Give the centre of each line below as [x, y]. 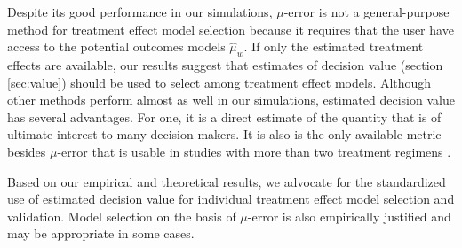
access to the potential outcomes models [116, 46]
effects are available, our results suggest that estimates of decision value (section [225, 64]
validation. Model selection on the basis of [122, 216]
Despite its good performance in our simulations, [140, 12]
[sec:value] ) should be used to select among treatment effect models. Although [219, 82]
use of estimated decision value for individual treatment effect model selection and [231, 199]
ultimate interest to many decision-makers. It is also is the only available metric [224, 134]
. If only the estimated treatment [334, 46]
